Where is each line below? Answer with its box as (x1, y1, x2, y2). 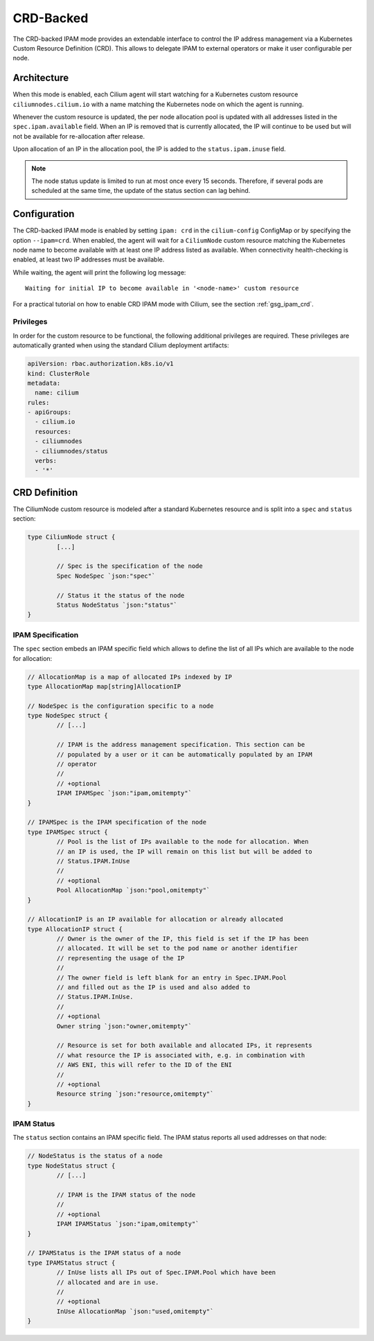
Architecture (12, 72, 69, 84)
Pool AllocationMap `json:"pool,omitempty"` (56, 886, 211, 894)
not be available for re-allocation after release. (12, 132, 145, 140)
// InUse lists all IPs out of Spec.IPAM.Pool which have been (56, 1269, 276, 1277)
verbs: (35, 457, 57, 465)
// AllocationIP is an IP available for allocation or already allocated (27, 915, 283, 924)
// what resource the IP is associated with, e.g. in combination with (56, 1051, 305, 1059)
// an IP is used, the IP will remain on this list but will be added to (56, 847, 313, 856)
